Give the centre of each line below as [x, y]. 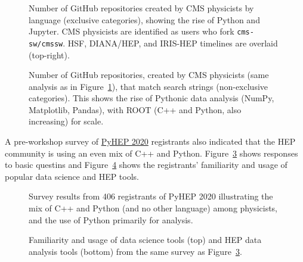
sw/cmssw [46, 44]
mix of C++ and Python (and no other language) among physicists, [153, 208]
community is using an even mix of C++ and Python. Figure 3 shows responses [151, 153]
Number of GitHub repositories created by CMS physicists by [141, 8]
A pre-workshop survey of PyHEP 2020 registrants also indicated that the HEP [150, 141]
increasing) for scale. [66, 121]
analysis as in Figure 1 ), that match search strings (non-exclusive [149, 86]
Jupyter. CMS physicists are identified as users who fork [132, 31]
